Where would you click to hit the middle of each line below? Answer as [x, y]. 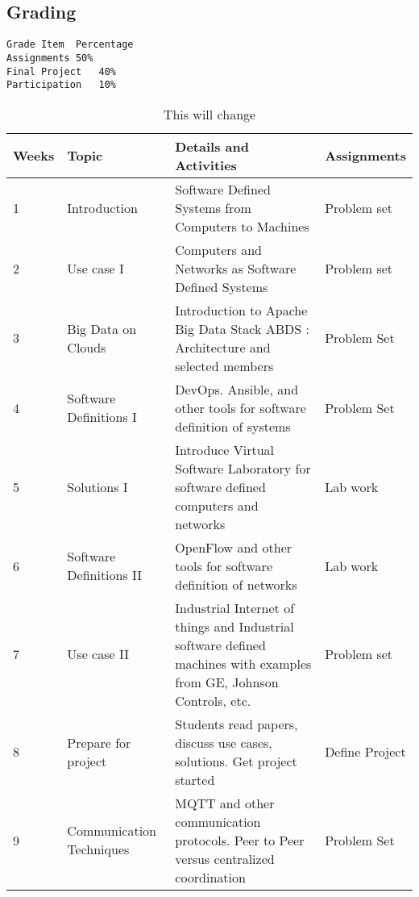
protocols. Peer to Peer [240, 840]
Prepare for [99, 742]
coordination [210, 877]
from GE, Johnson [227, 682]
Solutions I [97, 486]
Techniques [98, 849]
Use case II [98, 654]
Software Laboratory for [243, 468]
